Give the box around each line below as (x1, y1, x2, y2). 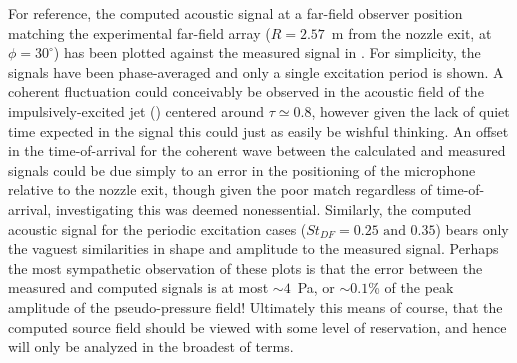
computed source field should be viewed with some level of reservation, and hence (8, 316, 507, 337)
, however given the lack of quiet (311, 100, 510, 121)
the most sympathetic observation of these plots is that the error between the (8, 257, 483, 278)
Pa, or (297, 277, 335, 298)
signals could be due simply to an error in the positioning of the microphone (8, 159, 476, 180)
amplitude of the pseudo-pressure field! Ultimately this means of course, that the (8, 296, 503, 317)
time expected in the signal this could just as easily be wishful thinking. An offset (8, 120, 509, 141)
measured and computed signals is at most (8, 277, 269, 298)
